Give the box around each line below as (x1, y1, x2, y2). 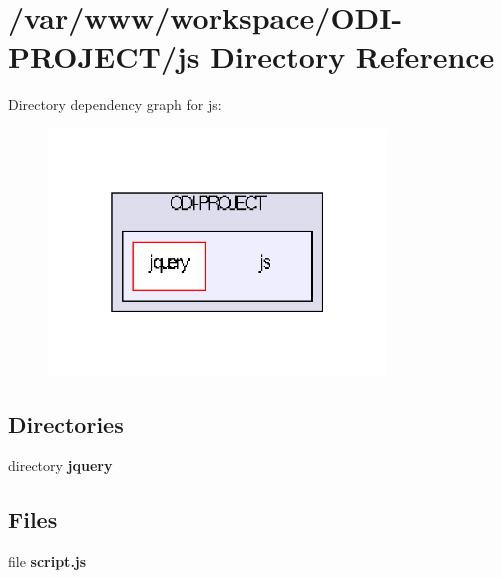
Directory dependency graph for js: (8, 94, 222, 115)
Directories (8, 408, 124, 439)
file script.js (8, 551, 87, 572)
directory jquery (8, 455, 113, 476)
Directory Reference (210, 36, 495, 77)
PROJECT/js (8, 36, 200, 77)
